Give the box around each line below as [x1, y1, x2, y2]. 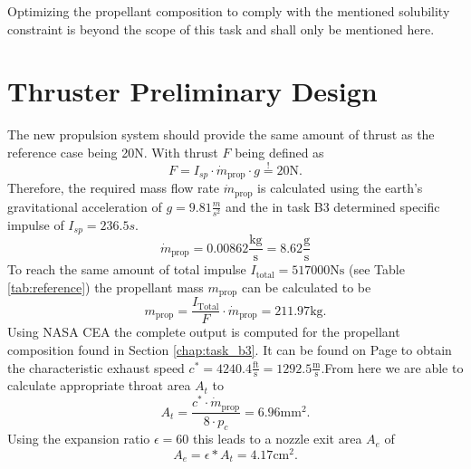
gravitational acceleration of [7, 196, 162, 215]
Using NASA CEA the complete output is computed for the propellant [7, 322, 400, 341]
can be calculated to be [241, 277, 371, 296]
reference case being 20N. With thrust [7, 142, 218, 161]
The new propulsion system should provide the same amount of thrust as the [7, 125, 435, 144]
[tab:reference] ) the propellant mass [7, 277, 204, 296]
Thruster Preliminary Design [7, 72, 378, 110]
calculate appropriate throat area [7, 376, 191, 395]
